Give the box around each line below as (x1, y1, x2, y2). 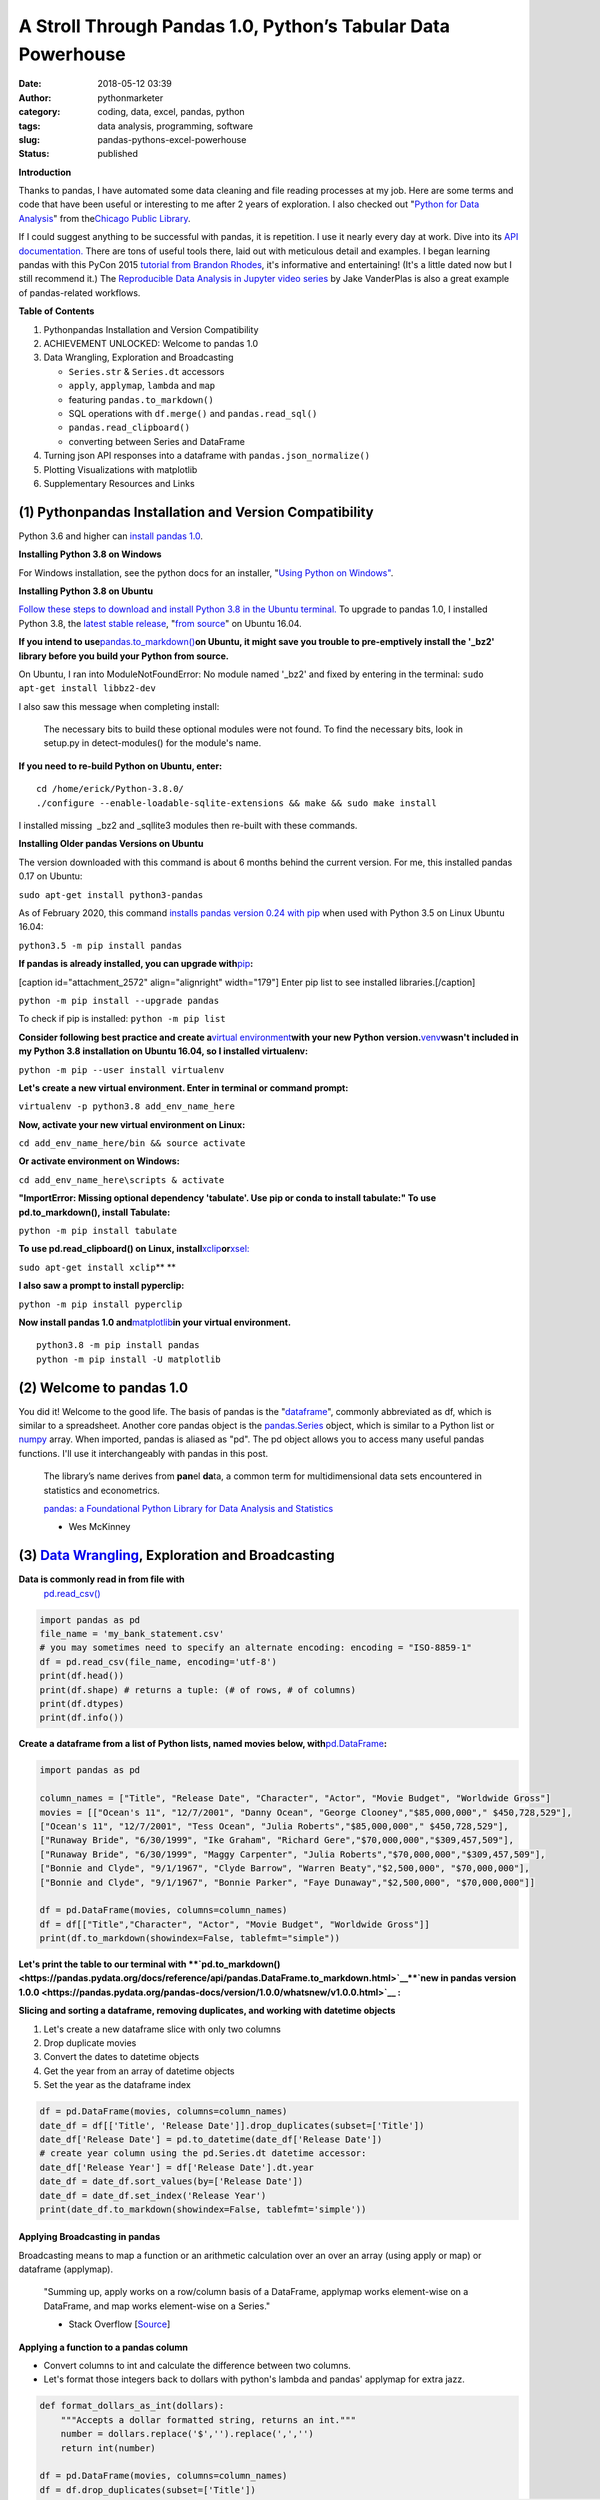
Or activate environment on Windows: (18, 1155, 180, 1167)
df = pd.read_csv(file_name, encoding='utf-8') (39, 1656, 277, 1667)
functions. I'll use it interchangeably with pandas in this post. (18, 1447, 269, 1459)
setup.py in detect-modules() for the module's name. (43, 737, 262, 749)
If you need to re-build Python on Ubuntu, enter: (18, 760, 223, 772)
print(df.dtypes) (39, 1698, 125, 1710)
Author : (18, 91, 52, 104)
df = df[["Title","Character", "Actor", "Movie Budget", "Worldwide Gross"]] (39, 1918, 430, 1930)
